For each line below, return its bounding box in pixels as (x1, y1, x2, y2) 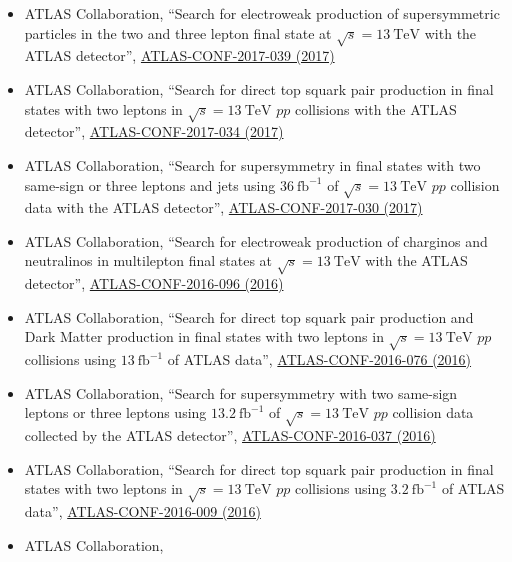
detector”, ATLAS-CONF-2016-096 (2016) (24, 273, 284, 294)
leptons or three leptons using (24, 402, 207, 423)
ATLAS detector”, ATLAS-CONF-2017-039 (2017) (24, 45, 335, 66)
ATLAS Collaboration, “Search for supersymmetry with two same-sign (24, 382, 458, 403)
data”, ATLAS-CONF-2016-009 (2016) (24, 501, 261, 522)
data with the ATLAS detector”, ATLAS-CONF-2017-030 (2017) (24, 197, 423, 218)
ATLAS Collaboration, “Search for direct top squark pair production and (24, 306, 474, 327)
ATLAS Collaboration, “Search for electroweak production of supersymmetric (24, 3, 500, 23)
